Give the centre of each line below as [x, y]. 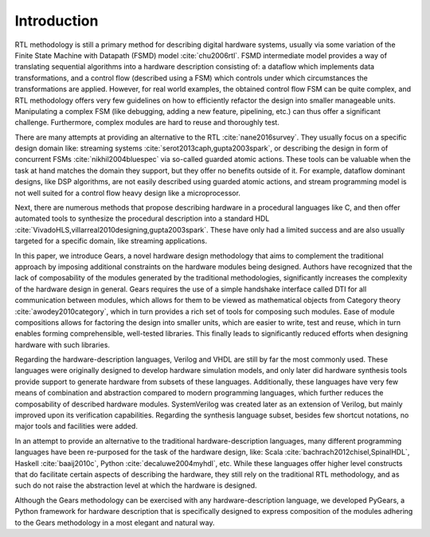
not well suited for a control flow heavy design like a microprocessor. [127, 193]
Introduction [57, 21]
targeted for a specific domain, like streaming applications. [111, 241]
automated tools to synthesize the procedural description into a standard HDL [142, 218]
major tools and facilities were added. [76, 426]
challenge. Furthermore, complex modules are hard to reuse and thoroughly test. [147, 123]
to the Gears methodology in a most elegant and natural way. [115, 523]
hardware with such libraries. [63, 345]
